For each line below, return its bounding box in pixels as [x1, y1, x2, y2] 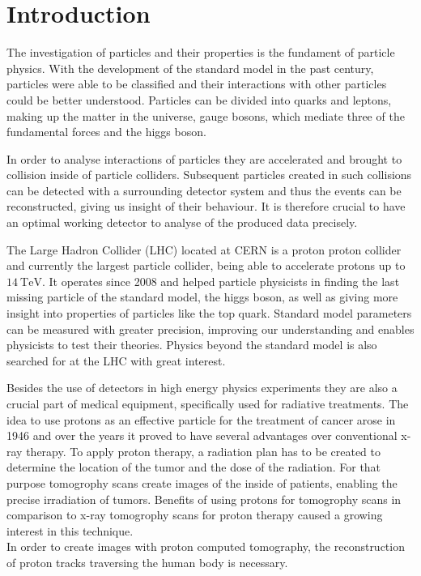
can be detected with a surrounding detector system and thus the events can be [6, 181, 402, 198]
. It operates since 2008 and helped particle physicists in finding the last [41, 272, 400, 289]
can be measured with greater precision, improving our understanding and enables [6, 320, 415, 337]
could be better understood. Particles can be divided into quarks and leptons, [6, 91, 392, 108]
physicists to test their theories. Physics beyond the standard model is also [6, 336, 377, 353]
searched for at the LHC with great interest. [6, 352, 226, 369]
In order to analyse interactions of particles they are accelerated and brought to [6, 150, 402, 167]
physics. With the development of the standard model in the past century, [6, 59, 374, 76]
